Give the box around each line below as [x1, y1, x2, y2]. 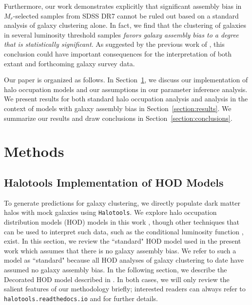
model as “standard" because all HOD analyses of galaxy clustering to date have [4, 255, 244, 265]
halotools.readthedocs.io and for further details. [4, 293, 158, 303]
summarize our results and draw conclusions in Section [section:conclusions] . [4, 113, 233, 123]
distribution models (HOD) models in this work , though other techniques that [4, 216, 239, 227]
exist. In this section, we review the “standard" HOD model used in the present [4, 236, 241, 246]
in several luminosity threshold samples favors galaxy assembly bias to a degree [4, 29, 239, 39]
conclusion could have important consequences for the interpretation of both [4, 48, 232, 58]
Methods [4, 141, 64, 161]
